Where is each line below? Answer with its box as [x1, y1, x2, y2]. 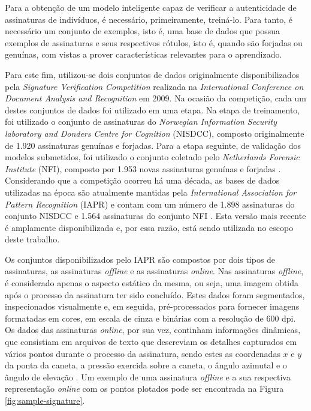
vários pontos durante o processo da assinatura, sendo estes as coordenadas [5, 347, 280, 359]
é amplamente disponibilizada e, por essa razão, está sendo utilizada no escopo [5, 221, 294, 233]
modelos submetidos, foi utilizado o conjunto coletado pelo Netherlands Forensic [5, 151, 300, 163]
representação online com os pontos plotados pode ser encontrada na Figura [5, 382, 284, 395]
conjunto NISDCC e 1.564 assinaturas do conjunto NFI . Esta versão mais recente [5, 209, 306, 222]
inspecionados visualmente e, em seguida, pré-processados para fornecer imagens [5, 300, 300, 313]
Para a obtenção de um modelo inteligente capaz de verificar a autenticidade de [5, 1, 297, 13]
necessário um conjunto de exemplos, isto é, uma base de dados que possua [5, 25, 280, 37]
